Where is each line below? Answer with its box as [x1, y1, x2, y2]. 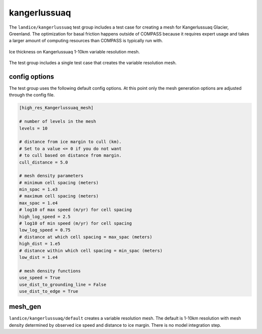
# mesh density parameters [19, 173, 83, 179]
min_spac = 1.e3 [19, 187, 58, 192]
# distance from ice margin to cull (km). [19, 139, 122, 145]
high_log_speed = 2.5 [19, 214, 71, 219]
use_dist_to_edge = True [19, 288, 79, 294]
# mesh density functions [19, 268, 81, 274]
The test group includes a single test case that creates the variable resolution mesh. [9, 60, 177, 66]
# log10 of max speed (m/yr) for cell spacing [19, 207, 132, 213]
